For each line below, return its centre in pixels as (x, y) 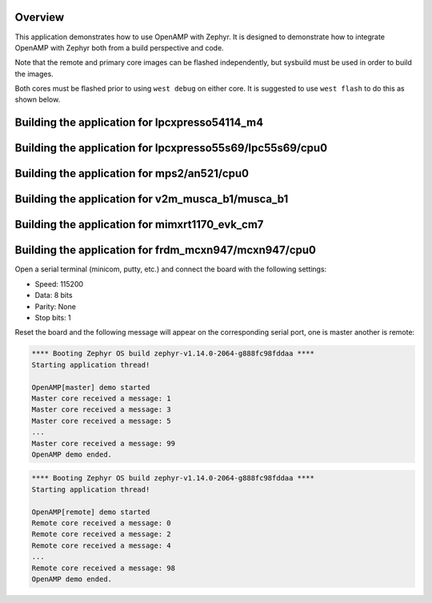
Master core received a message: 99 (104, 443)
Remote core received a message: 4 (101, 545)
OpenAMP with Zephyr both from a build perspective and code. (119, 47)
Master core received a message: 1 (101, 398)
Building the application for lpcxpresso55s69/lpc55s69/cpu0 (171, 148)
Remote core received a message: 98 (104, 568)
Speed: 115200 (59, 283)
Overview (40, 17)
